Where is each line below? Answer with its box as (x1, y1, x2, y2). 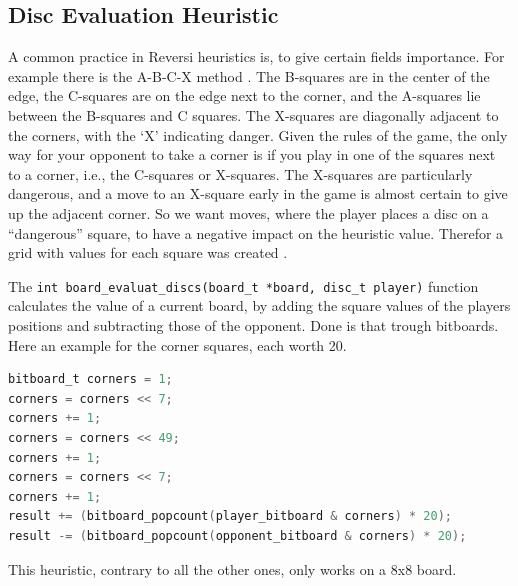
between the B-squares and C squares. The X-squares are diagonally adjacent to (8, 104, 499, 125)
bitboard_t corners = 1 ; (8, 372, 173, 387)
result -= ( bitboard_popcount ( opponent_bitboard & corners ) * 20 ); (8, 528, 467, 543)
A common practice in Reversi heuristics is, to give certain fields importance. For (8, 46, 505, 67)
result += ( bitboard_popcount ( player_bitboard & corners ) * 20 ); (8, 509, 453, 524)
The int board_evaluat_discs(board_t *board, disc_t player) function (8, 275, 479, 296)
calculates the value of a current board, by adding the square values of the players (8, 295, 511, 316)
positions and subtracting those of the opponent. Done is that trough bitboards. (8, 314, 499, 335)
